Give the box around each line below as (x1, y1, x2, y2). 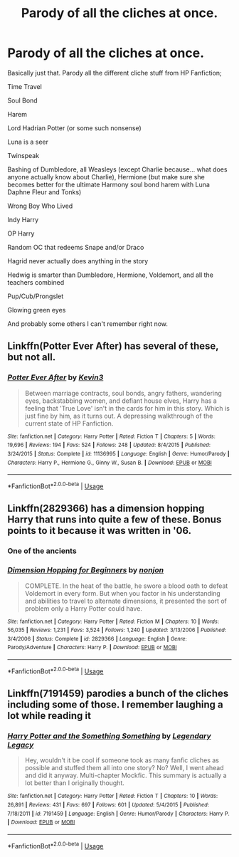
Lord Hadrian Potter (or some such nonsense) (7, 123, 142, 132)
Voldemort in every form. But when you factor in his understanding (24, 589, 221, 597)
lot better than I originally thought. (24, 779, 124, 787)
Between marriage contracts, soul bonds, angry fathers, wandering (24, 389, 222, 397)
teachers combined (7, 278, 65, 286)
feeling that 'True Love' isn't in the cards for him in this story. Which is (24, 404, 230, 412)
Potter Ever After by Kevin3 (7, 372, 104, 382)
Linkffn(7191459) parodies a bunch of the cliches (7, 688, 229, 700)
